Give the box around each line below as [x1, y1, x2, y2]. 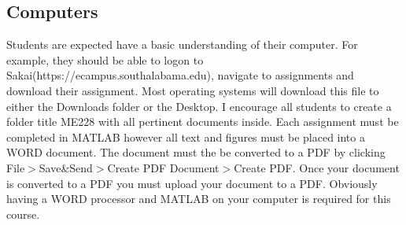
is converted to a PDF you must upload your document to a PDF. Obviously [6, 175, 378, 191]
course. [6, 205, 40, 222]
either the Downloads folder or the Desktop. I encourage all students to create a [6, 98, 392, 114]
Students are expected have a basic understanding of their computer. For [6, 36, 358, 53]
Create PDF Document [107, 159, 220, 175]
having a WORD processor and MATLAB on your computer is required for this [6, 190, 391, 207]
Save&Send [39, 159, 93, 175]
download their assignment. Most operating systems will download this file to [6, 82, 379, 98]
